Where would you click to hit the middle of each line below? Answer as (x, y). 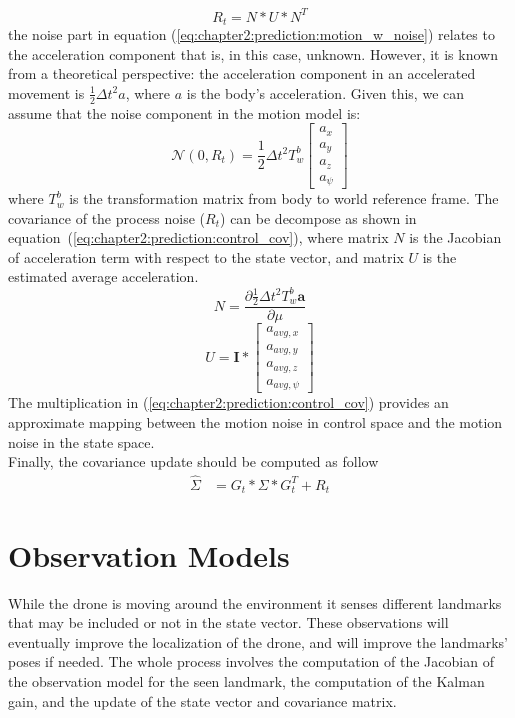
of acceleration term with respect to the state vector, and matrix (206, 256)
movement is (46, 92)
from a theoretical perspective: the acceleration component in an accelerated (242, 73)
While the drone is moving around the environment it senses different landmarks (255, 602)
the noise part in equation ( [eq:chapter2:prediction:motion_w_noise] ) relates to (251, 33)
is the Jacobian (455, 237)
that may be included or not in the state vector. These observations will (228, 622)
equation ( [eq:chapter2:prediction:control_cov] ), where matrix (198, 237)
